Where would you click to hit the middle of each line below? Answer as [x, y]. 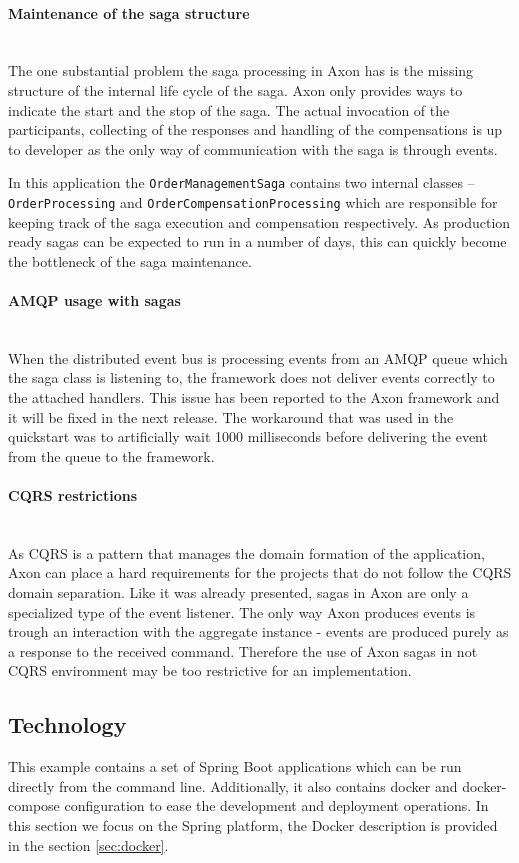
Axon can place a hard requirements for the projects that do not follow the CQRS [260, 572]
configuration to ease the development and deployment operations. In [276, 805]
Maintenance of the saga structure [129, 12]
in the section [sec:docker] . [88, 844]
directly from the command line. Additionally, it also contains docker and [233, 785]
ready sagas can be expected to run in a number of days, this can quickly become [257, 241]
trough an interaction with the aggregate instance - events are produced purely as [258, 631]
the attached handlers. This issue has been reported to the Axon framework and [254, 397]
